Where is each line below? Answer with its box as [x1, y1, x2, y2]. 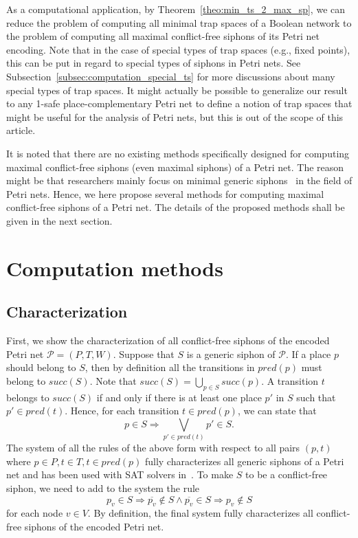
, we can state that [237, 403, 317, 418]
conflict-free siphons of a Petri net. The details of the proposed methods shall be [6, 200, 345, 214]
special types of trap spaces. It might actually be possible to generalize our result [6, 82, 348, 97]
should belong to [6, 360, 76, 374]
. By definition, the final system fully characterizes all [87, 506, 313, 520]
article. [6, 123, 36, 137]
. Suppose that [113, 346, 175, 361]
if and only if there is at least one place [96, 390, 262, 404]
